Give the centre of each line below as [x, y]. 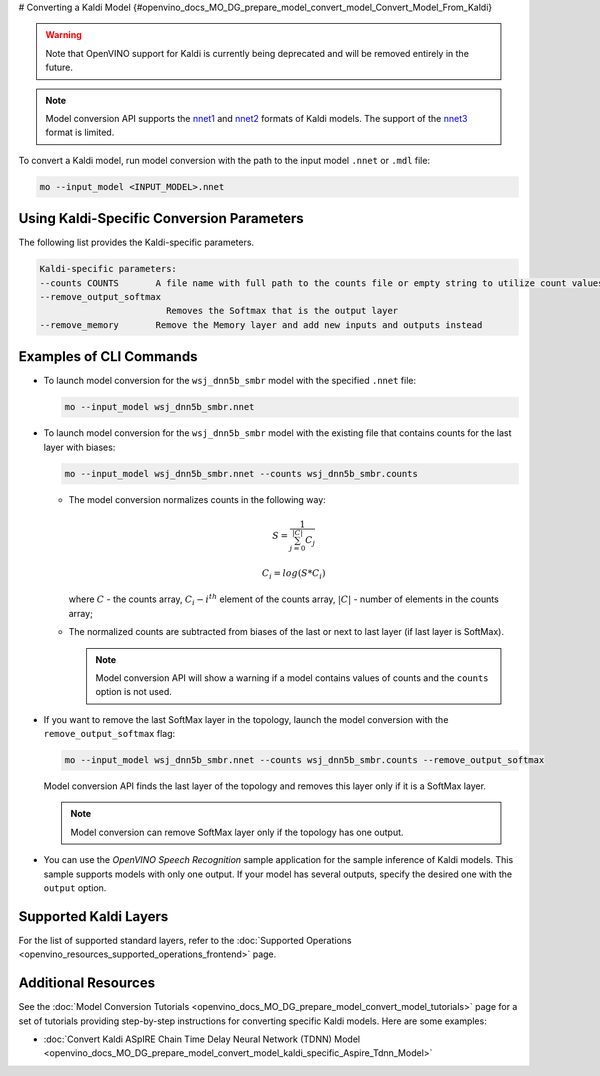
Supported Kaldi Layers [93, 916]
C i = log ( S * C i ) [293, 574]
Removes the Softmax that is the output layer [282, 311]
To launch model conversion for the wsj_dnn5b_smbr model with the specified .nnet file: [230, 381]
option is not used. [133, 692]
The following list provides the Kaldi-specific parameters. [136, 242]
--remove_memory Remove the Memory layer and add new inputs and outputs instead [261, 324]
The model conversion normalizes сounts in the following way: [197, 499]
